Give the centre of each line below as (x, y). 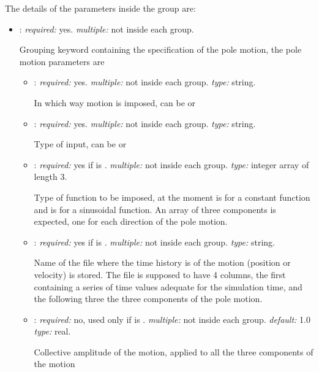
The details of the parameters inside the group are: (100, 8)
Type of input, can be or (80, 144)
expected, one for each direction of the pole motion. (131, 221)
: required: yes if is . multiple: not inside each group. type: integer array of (171, 164)
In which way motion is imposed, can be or (115, 102)
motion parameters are (62, 61)
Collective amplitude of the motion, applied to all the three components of (174, 351)
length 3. (51, 176)
